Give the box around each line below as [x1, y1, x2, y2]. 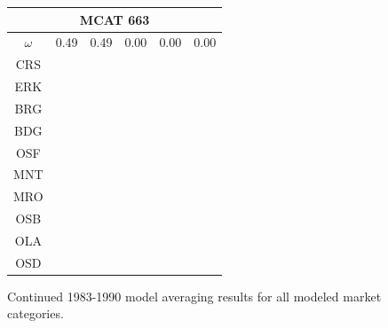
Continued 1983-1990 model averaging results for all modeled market [7, 286, 382, 305]
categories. [7, 304, 64, 323]
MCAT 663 [79, 10, 150, 28]
